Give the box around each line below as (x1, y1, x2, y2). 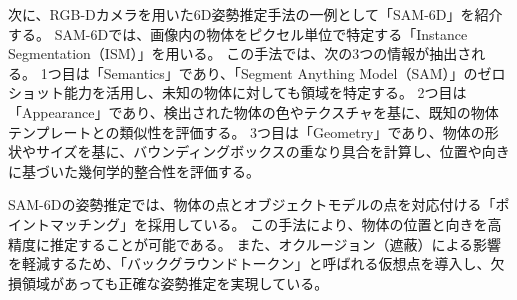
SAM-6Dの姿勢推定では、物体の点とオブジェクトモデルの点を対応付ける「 (8, 194, 496, 215)
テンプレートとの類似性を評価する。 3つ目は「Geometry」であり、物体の (8, 121, 485, 142)
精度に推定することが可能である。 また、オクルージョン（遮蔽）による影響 (8, 233, 502, 254)
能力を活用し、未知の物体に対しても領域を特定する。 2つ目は (63, 82, 467, 103)
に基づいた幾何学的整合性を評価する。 (8, 160, 260, 181)
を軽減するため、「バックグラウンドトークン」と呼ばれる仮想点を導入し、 (8, 253, 491, 274)
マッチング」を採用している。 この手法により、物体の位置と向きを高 (49, 213, 502, 234)
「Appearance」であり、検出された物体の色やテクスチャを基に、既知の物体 (8, 101, 499, 122)
